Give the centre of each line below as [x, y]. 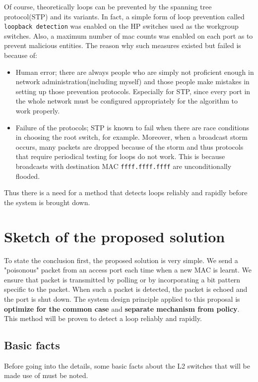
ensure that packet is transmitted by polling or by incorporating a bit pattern [122, 279]
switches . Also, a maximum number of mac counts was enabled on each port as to [129, 35]
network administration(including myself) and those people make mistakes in [132, 82]
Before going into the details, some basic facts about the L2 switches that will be [127, 365]
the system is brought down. [47, 202]
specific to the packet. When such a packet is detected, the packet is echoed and [126, 289]
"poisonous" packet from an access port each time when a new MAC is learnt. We [128, 270]
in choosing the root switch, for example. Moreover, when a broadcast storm [131, 137]
